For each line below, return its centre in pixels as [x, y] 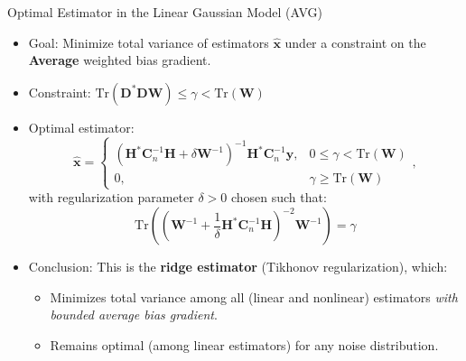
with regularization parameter [111, 197]
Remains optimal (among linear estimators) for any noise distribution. [244, 344]
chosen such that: [279, 197]
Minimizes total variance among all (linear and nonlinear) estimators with [254, 296]
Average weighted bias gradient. [120, 60]
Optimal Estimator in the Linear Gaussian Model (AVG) [165, 12]
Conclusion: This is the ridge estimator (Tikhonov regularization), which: [238, 267]
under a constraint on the [355, 42]
